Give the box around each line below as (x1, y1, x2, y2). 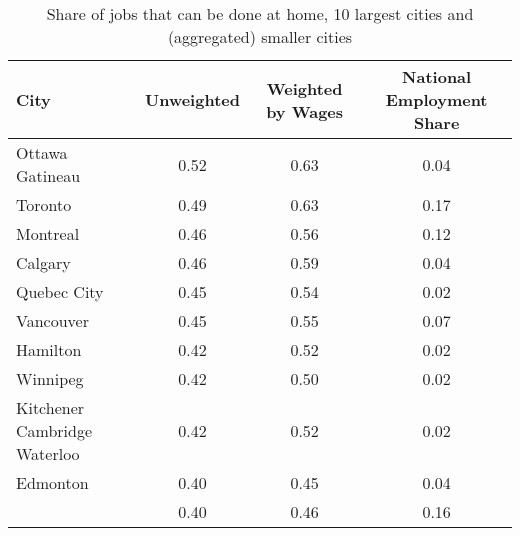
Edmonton (16, 471, 89, 494)
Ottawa (16, 141, 68, 164)
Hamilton (16, 338, 82, 361)
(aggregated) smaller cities (167, 25, 353, 48)
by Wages (266, 99, 344, 123)
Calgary (16, 251, 71, 274)
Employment (385, 88, 488, 111)
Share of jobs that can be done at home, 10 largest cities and (46, 2, 474, 25)
